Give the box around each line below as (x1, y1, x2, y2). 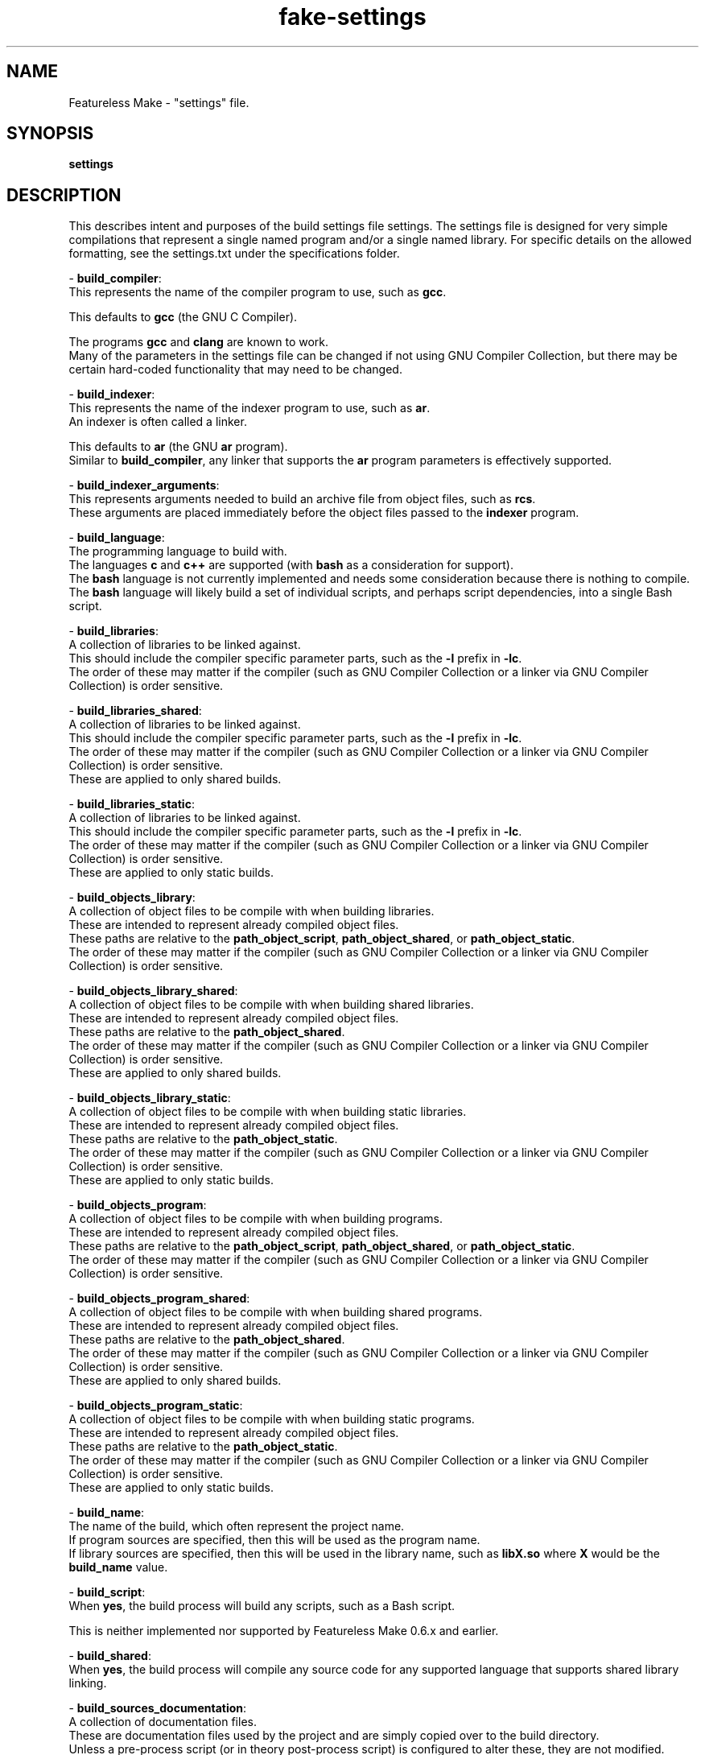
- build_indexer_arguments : (68, 478, 220, 493)
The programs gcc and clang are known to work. (68, 335, 329, 349)
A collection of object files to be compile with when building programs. (68, 1212, 443, 1226)
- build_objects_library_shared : (68, 984, 238, 998)
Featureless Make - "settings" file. (68, 95, 249, 109)
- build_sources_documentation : (68, 1701, 247, 1716)
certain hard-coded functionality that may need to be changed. (68, 362, 402, 377)
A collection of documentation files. (68, 1715, 257, 1729)
